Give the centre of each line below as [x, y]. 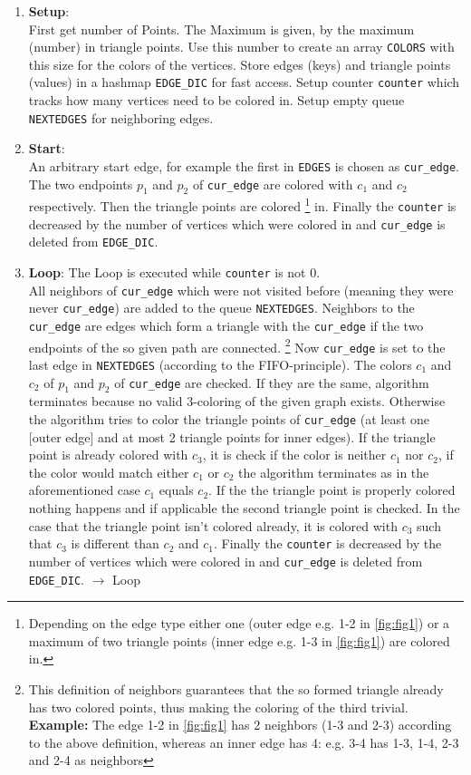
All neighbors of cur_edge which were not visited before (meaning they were [241, 290]
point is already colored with [108, 455]
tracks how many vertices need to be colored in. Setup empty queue [216, 100]
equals [176, 490]
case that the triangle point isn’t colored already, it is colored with [213, 525]
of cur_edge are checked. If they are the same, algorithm [272, 382]
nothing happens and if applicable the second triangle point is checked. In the [244, 508]
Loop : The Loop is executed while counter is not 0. [174, 272]
